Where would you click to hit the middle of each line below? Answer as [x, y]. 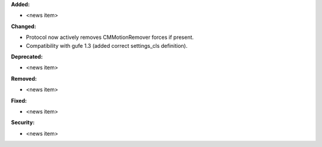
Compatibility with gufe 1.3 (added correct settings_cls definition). [107, 45]
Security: [23, 122]
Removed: [24, 78]
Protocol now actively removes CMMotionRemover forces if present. [110, 37]
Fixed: [19, 100]
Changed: [24, 26]
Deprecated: [27, 56]
